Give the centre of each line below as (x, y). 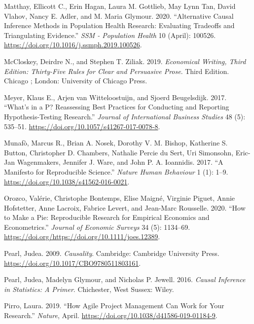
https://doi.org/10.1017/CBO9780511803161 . (73, 263)
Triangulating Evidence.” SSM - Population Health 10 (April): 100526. (110, 35)
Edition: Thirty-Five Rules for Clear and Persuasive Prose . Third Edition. (117, 71)
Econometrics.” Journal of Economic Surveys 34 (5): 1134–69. (97, 227)
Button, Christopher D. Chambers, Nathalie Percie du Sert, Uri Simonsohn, (119, 152)
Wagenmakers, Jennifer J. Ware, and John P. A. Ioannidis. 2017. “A (120, 162)
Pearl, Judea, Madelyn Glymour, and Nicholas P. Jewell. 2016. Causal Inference (125, 279)
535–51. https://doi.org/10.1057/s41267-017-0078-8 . (82, 126)
